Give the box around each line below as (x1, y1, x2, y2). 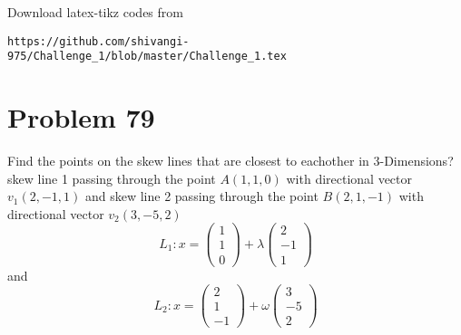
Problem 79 (7, 99, 155, 136)
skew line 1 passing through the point (7, 168, 216, 187)
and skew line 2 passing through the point (84, 187, 319, 206)
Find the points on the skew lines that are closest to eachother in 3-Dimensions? (7, 151, 454, 170)
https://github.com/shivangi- (7, 34, 190, 48)
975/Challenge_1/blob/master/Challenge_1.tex (7, 50, 287, 63)
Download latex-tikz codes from (7, 3, 183, 21)
